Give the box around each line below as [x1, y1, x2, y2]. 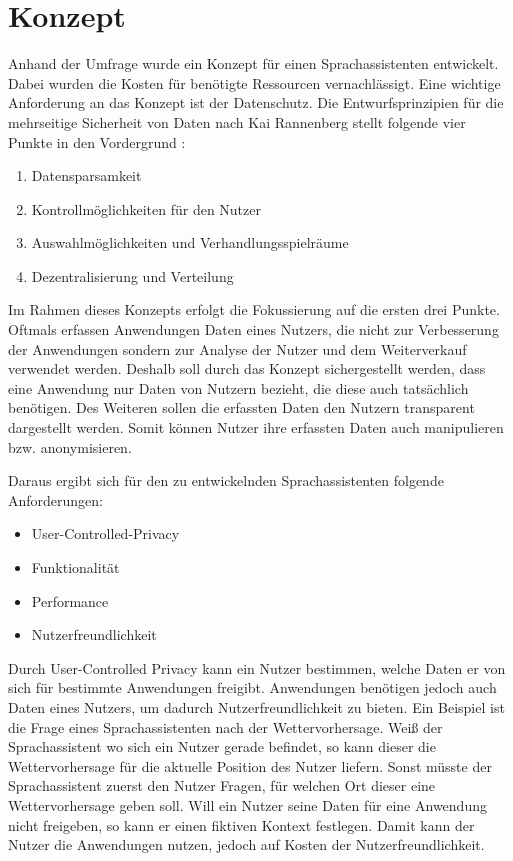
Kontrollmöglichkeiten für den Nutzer [31, 198, 261, 219]
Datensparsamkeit [31, 165, 142, 186]
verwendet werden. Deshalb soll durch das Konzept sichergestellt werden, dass [8, 358, 486, 379]
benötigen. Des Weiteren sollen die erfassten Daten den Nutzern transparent [8, 397, 475, 418]
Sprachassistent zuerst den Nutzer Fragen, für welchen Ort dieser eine [8, 775, 436, 796]
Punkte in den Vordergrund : [8, 131, 186, 152]
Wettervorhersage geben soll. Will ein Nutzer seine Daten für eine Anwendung [8, 794, 487, 815]
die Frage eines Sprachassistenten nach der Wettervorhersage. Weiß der [8, 716, 443, 737]
